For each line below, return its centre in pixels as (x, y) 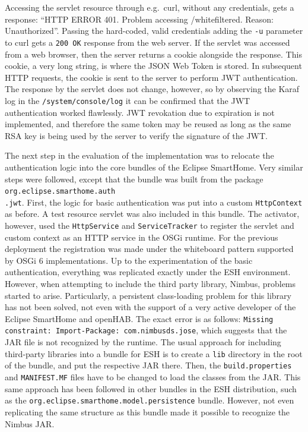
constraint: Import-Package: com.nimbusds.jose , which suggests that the (146, 330)
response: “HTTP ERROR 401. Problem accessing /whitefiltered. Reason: (139, 19)
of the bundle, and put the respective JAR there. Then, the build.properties (148, 365)
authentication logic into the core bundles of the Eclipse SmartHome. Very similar (154, 167)
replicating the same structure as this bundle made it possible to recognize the (147, 411)
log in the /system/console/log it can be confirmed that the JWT (128, 100)
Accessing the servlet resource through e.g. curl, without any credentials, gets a (150, 7)
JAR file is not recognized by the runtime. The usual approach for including (143, 342)
